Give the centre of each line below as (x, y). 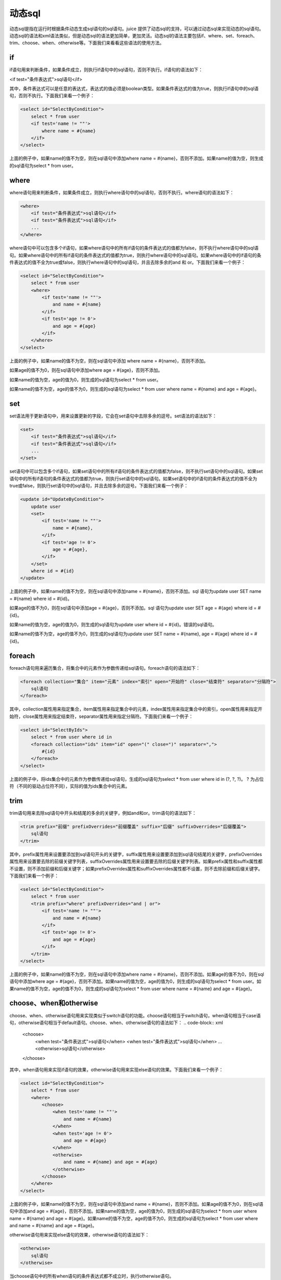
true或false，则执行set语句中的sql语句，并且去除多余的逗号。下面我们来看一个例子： (99, 486)
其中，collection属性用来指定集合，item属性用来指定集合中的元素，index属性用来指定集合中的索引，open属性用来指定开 (136, 709)
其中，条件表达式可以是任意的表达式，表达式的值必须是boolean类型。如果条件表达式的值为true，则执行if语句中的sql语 (134, 89)
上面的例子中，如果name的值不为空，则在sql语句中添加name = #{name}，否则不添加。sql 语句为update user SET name (135, 591)
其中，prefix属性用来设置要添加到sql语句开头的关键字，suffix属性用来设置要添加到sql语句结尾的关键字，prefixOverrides (136, 854)
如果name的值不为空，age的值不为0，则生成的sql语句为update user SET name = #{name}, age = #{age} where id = (131, 634)
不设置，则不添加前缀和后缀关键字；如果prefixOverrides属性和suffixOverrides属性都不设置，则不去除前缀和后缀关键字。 (136, 868)
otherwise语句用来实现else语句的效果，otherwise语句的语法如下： (79, 1235)
